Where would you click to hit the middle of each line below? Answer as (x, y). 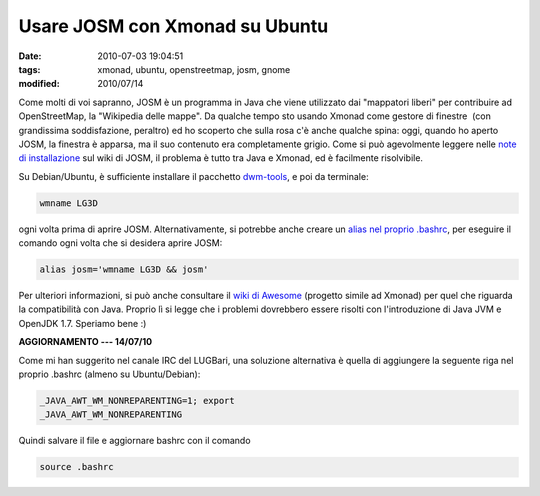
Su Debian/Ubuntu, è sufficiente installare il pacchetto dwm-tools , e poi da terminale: (193, 176)
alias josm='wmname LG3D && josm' (124, 269)
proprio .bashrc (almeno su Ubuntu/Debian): (109, 374)
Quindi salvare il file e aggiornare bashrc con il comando (134, 441)
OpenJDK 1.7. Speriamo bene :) (82, 323)
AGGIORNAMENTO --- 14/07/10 (85, 342)
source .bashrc (76, 467)
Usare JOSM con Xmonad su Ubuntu (173, 26)
